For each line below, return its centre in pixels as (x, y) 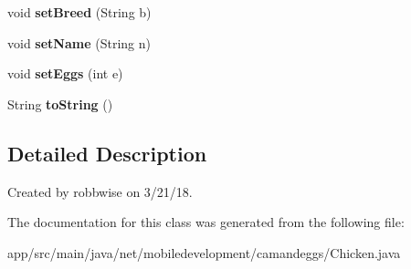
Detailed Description (107, 153)
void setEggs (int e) (65, 73)
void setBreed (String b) (79, 12)
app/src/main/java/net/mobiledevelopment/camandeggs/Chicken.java (204, 252)
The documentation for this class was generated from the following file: (206, 222)
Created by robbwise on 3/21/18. (100, 191)
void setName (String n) (79, 42)
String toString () (60, 103)
